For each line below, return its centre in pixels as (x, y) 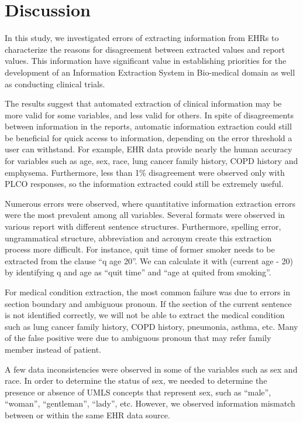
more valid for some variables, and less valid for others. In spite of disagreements (149, 115)
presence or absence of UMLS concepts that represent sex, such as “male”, (138, 392)
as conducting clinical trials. (55, 83)
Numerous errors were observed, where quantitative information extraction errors (150, 203)
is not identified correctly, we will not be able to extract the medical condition (145, 315)
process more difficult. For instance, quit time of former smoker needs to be (140, 249)
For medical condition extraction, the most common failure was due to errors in (147, 292)
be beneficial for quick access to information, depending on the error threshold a (149, 137)
